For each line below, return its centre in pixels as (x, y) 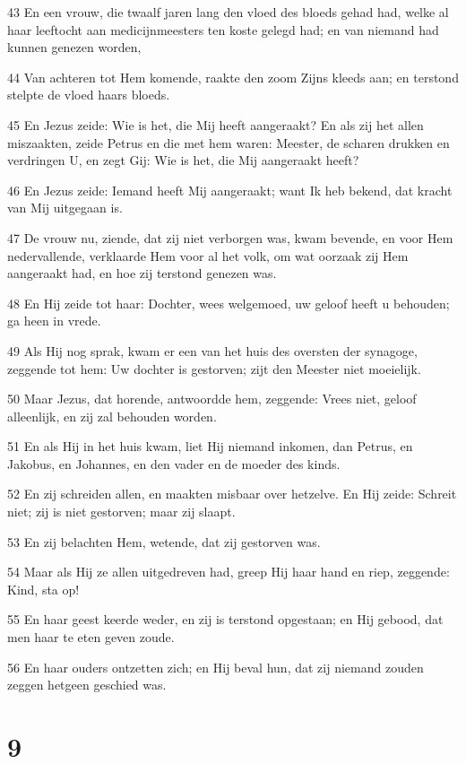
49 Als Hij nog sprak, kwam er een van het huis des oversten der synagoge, (212, 350)
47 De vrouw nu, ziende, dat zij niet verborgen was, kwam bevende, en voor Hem (230, 237)
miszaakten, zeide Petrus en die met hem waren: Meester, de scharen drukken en (229, 142)
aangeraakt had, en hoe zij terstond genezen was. (142, 273)
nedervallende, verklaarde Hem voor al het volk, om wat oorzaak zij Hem (208, 255)
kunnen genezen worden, (74, 47)
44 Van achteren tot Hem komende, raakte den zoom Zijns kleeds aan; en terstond (233, 77)
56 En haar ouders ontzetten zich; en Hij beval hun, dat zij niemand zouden (216, 667)
